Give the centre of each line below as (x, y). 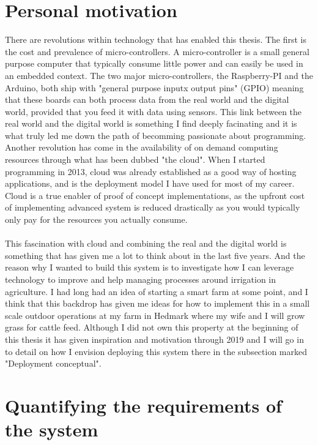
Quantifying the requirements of (143, 405)
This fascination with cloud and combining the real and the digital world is (146, 243)
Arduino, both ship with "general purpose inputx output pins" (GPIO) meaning (154, 87)
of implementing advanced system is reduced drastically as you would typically (153, 207)
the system (52, 429)
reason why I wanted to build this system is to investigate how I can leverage (150, 267)
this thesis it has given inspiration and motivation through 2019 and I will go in (154, 339)
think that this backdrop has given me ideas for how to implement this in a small (157, 303)
